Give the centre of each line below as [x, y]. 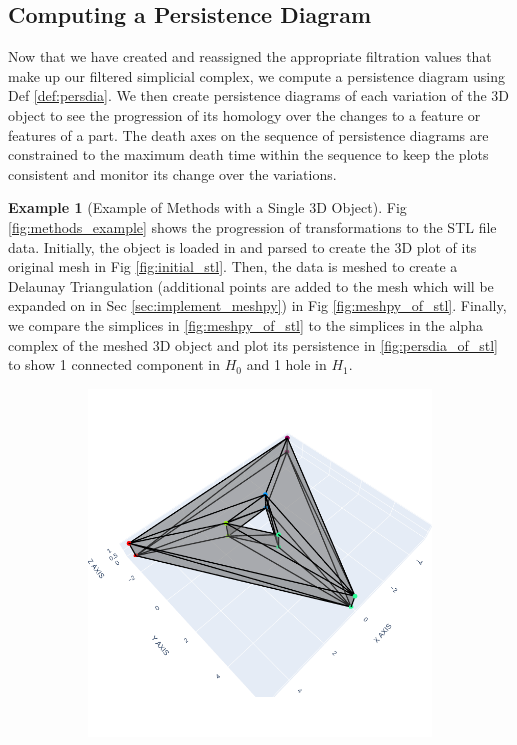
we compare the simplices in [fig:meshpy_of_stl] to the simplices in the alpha [245, 324]
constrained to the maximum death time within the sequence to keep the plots [248, 154]
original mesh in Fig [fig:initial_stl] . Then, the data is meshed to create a [233, 266]
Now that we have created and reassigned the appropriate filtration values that [250, 56]
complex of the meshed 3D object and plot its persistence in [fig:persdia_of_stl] [253, 344]
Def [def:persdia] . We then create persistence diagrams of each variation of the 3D [259, 95]
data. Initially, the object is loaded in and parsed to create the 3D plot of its [242, 246]
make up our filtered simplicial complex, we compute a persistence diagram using [257, 75]
